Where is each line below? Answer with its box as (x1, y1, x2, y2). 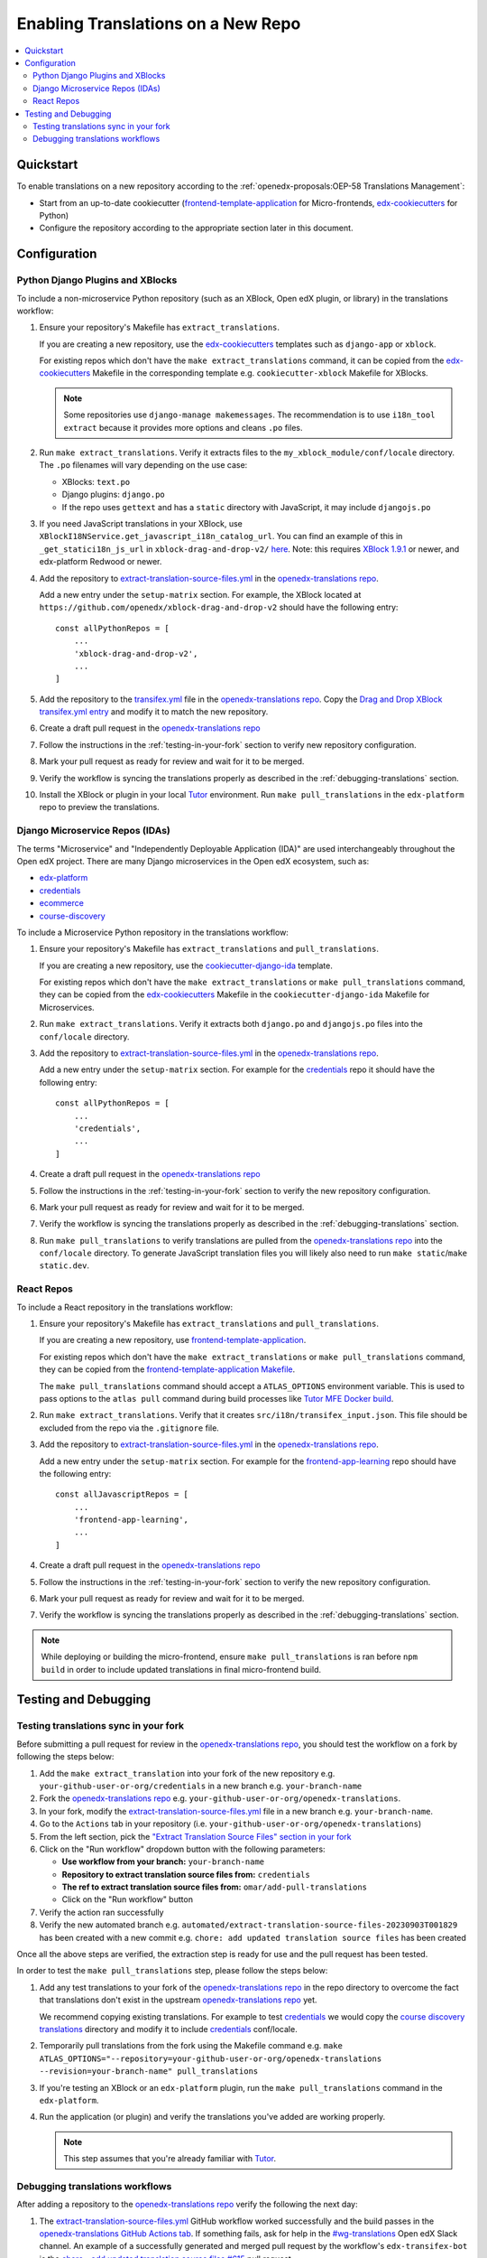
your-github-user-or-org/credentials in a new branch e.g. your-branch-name (39, 1780, 363, 1791)
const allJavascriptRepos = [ (55, 1489, 189, 1499)
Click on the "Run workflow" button (61, 1894, 194, 1905)
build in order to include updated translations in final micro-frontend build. (41, 1664, 322, 1675)
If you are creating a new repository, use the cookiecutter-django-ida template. (39, 960, 333, 971)
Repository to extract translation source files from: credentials (61, 1869, 310, 1880)
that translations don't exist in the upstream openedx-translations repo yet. (39, 1994, 317, 2005)
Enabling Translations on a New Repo (16, 14, 301, 33)
